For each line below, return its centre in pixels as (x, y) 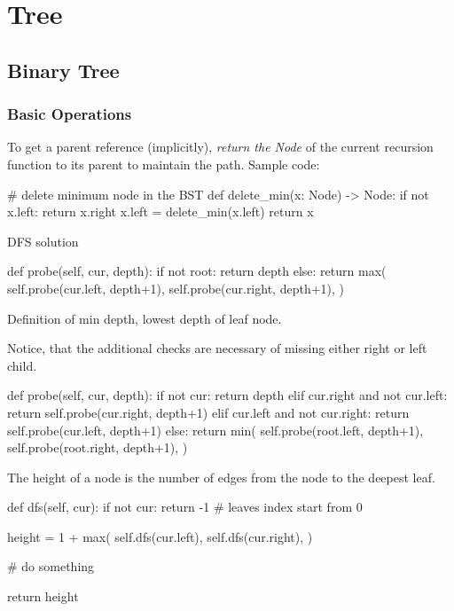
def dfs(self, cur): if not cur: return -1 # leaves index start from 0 (185, 507)
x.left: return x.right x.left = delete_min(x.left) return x (160, 211)
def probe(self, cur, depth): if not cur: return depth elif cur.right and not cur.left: (227, 395)
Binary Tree (63, 70)
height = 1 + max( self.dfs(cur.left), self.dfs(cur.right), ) (160, 536)
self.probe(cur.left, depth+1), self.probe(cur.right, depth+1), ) (176, 288)
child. (22, 365)
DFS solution (43, 241)
